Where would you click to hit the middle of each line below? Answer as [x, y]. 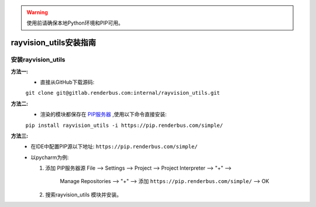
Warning [37, 12]
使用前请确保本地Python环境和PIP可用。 [75, 23]
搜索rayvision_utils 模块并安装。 [84, 194]
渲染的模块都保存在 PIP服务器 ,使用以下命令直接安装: [103, 115]
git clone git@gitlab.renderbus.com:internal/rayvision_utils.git [123, 93]
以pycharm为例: [50, 157]
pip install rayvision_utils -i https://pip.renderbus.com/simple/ [124, 125]
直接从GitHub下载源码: [67, 82]
